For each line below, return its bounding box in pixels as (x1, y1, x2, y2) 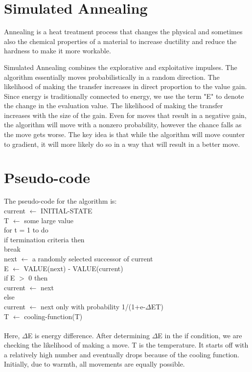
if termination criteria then (4, 234, 85, 244)
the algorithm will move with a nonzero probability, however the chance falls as (4, 119, 242, 130)
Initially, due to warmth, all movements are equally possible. (4, 359, 185, 369)
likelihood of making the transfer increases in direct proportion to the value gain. (4, 81, 247, 92)
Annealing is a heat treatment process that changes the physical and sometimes (4, 26, 243, 37)
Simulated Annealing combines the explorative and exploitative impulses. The (4, 62, 237, 72)
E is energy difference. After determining (27, 330, 150, 340)
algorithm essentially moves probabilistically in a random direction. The (4, 71, 220, 82)
